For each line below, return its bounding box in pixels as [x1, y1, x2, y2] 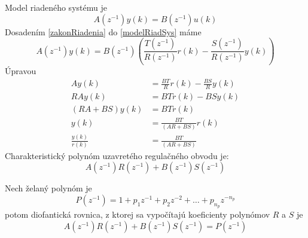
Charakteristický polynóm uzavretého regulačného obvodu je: [5, 149, 229, 161]
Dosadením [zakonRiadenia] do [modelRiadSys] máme [5, 25, 202, 38]
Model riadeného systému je [5, 1, 107, 13]
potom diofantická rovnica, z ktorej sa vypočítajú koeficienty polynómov [5, 208, 270, 221]
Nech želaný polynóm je [5, 182, 92, 194]
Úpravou [5, 65, 36, 77]
